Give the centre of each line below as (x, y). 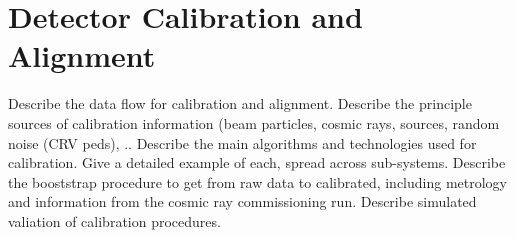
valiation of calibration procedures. (114, 220)
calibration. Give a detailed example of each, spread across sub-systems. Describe (257, 162)
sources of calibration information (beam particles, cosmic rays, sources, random (254, 122)
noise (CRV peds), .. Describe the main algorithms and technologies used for (242, 142)
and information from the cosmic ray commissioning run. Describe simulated (242, 201)
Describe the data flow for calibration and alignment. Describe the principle (240, 103)
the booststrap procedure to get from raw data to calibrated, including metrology (258, 181)
